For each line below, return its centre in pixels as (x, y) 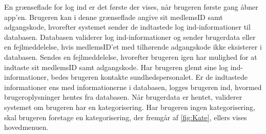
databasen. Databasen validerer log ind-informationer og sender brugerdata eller (130, 37)
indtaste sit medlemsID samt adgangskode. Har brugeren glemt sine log (116, 67)
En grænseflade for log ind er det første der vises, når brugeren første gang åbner (131, 7)
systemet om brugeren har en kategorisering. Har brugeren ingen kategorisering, (130, 107)
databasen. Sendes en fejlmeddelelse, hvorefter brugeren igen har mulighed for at (131, 57)
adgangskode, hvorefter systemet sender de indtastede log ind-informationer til (127, 27)
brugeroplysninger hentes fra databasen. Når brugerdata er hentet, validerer (123, 97)
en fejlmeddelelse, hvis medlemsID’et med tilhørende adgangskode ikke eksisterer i (133, 47)
